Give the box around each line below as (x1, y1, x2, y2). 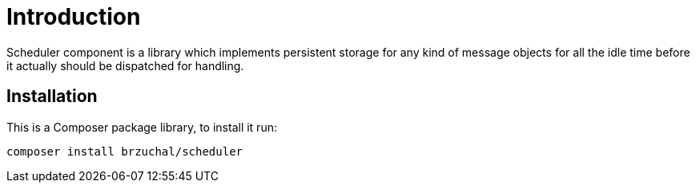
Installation (6, 86, 98, 107)
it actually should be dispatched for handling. (6, 58, 244, 73)
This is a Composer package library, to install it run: (6, 120, 277, 134)
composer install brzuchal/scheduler (6, 144, 243, 158)
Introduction (6, 3, 141, 30)
